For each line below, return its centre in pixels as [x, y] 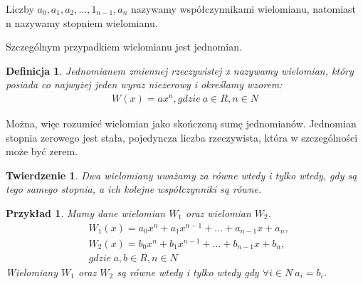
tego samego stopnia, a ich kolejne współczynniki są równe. [134, 189]
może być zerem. [42, 151]
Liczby [20, 9]
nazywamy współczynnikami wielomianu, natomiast [244, 9]
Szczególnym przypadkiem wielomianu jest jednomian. [124, 47]
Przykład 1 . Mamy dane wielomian [86, 212]
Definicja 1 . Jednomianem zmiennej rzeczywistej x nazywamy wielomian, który [180, 70]
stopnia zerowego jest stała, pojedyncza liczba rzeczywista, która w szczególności [182, 137]
